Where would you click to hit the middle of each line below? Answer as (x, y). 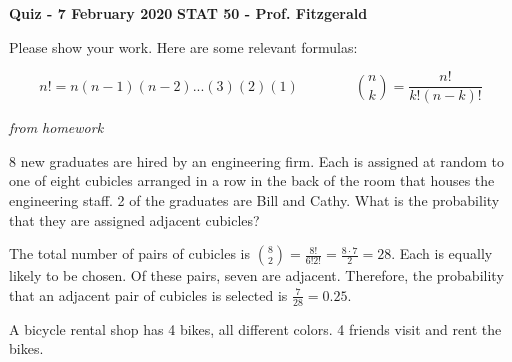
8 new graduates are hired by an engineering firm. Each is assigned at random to (257, 160)
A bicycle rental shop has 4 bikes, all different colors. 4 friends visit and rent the (255, 328)
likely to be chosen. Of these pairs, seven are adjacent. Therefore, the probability (256, 275)
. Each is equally (442, 253)
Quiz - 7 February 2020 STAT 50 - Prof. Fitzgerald (188, 13)
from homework (56, 127)
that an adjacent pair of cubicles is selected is (148, 294)
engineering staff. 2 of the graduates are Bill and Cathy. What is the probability (254, 200)
